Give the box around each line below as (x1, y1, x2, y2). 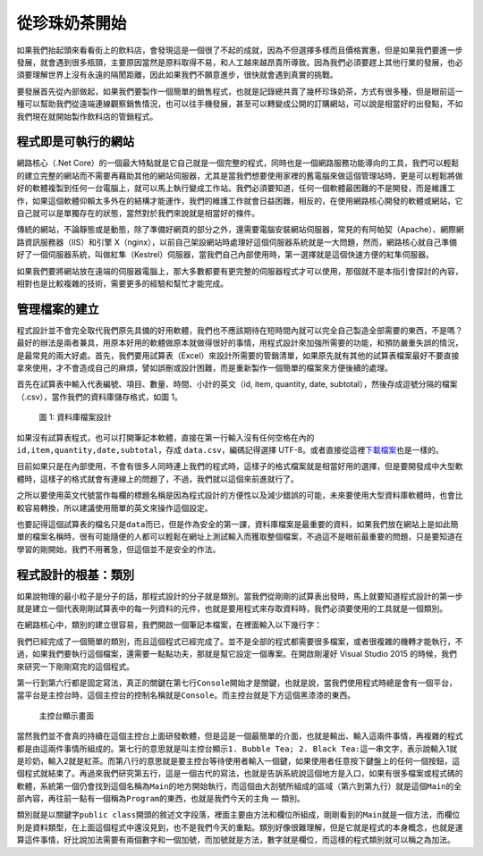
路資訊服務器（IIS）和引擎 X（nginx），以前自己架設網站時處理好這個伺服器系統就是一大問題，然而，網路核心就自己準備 (16, 237, 458, 248)
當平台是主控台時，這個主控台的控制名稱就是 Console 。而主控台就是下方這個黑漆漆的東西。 (16, 690, 356, 701)
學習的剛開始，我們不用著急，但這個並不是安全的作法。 (16, 543, 221, 554)
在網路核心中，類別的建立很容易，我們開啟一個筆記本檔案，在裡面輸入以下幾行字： (16, 619, 322, 630)
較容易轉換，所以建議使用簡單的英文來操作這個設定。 (16, 502, 213, 513)
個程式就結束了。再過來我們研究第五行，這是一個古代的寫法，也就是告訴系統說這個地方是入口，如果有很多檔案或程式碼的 (16, 768, 463, 779)
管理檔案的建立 (16, 301, 99, 316)
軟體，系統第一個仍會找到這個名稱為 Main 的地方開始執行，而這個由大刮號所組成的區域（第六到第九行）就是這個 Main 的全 (16, 780, 462, 791)
